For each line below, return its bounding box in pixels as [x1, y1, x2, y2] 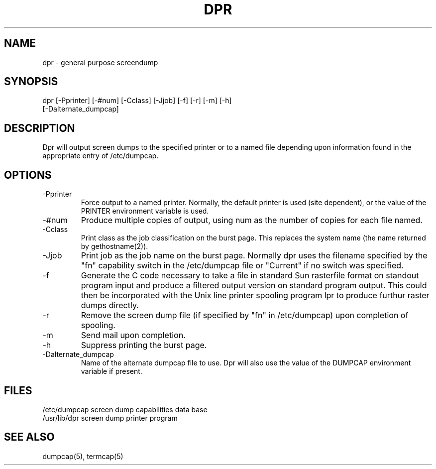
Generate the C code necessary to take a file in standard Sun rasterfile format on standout [81, 270, 419, 281]
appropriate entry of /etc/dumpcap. [42, 151, 159, 160]
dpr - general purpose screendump [42, 58, 158, 67]
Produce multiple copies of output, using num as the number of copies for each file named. [81, 215, 423, 226]
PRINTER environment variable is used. [81, 207, 209, 216]
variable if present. [81, 367, 142, 376]
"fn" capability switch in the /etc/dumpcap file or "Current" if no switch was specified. [81, 260, 404, 271]
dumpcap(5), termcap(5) [42, 452, 123, 461]
